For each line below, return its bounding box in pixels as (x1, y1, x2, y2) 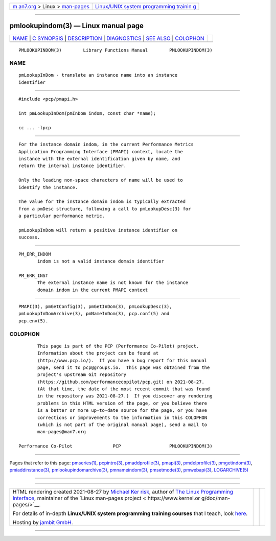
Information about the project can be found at (37, 350, 159, 356)
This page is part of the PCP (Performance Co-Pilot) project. (37, 343, 199, 349)
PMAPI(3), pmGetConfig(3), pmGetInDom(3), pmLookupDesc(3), (18, 304, 172, 310)
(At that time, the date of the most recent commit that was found (37, 386, 210, 392)
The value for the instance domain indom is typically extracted (18, 199, 186, 204)
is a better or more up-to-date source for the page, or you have (37, 408, 208, 413)
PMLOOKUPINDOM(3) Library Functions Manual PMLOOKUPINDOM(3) (18, 47, 213, 53)
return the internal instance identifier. (18, 163, 127, 169)
